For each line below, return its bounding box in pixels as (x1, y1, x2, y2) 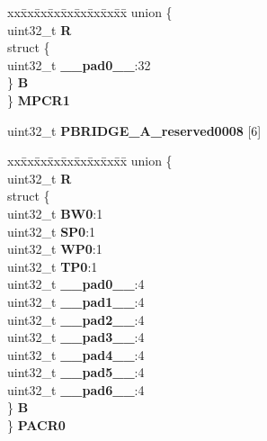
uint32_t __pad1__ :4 (7, 292, 145, 310)
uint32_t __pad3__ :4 (7, 328, 145, 346)
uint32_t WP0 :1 (7, 239, 102, 258)
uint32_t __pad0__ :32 (7, 55, 151, 74)
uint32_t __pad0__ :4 (7, 274, 145, 293)
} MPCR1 (7, 90, 70, 109)
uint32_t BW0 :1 (7, 203, 103, 222)
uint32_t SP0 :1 (7, 221, 96, 240)
